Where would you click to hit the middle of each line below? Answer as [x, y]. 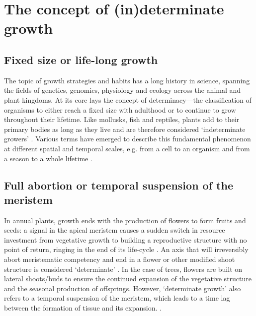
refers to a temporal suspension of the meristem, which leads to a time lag [117, 298]
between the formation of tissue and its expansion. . [83, 308]
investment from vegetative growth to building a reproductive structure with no [126, 239]
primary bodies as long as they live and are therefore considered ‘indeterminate [125, 129]
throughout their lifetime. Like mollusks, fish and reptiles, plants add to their [122, 119]
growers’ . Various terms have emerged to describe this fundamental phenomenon [128, 139]
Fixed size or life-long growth [81, 59]
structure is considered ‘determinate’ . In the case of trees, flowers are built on [123, 269]
